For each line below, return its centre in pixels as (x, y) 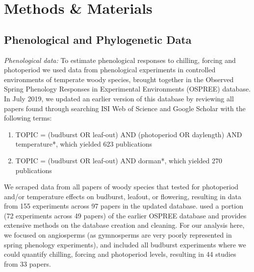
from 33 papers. (27, 263)
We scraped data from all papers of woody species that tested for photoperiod (121, 187)
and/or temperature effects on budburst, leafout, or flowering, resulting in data (123, 196)
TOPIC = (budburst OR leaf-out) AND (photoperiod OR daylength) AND (129, 134)
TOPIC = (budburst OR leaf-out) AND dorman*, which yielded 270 (119, 160)
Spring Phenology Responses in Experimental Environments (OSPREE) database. (127, 89)
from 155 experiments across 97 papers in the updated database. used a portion (124, 206)
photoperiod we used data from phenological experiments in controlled (110, 70)
